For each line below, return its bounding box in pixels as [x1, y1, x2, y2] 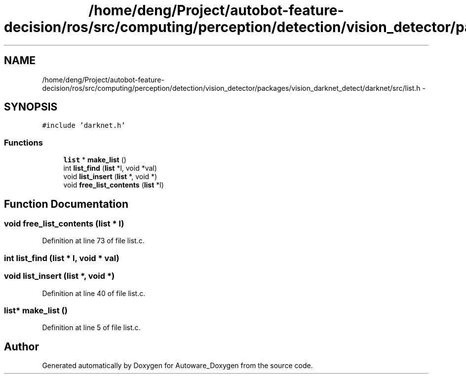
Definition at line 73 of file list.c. [42, 236, 145, 245]
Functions [4, 137, 43, 148]
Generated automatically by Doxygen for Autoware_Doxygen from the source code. [42, 361, 313, 370]
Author [4, 340, 39, 353]
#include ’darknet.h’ [42, 121, 125, 130]
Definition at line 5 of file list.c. [42, 323, 141, 332]
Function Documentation [4, 197, 128, 210]
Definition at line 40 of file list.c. [42, 289, 146, 298]
